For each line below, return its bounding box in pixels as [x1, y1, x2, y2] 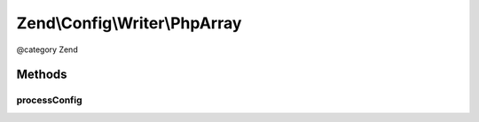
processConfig [16, 94, 83, 106]
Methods [16, 67, 67, 82]
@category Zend [16, 44, 79, 55]
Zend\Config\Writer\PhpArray [16, 13, 242, 33]
